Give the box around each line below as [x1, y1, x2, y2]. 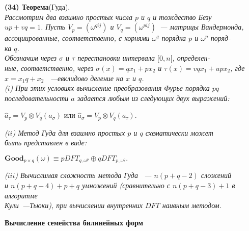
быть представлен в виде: [5, 137, 87, 148]
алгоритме [5, 190, 38, 200]
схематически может [145, 127, 213, 138]
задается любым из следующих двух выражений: [77, 92, 230, 103]
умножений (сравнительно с [81, 180, 170, 191]
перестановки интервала [77, 53, 155, 63]
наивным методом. [162, 200, 222, 211]
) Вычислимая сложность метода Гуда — [15, 170, 152, 181]
